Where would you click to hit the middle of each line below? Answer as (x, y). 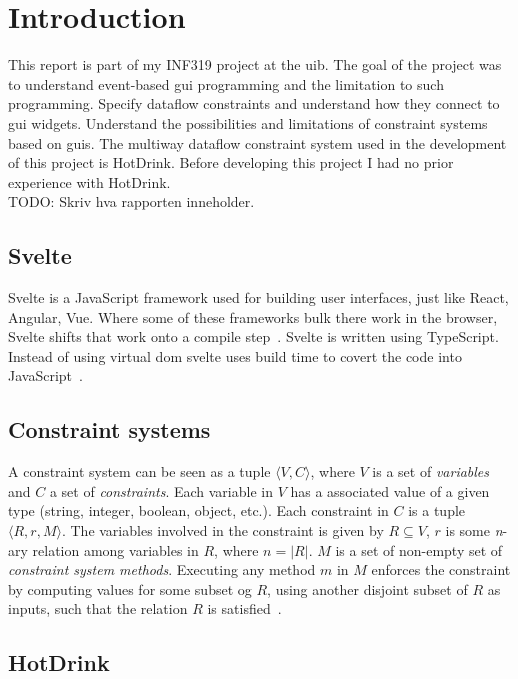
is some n (474, 530)
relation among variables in (115, 549)
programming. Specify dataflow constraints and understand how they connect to (254, 103)
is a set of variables (431, 471)
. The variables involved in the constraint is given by (222, 530)
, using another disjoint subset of (367, 588)
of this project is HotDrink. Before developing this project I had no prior (231, 162)
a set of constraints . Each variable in (161, 490)
